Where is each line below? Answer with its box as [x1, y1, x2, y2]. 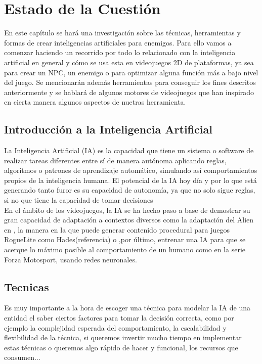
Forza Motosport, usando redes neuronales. [4, 254, 137, 264]
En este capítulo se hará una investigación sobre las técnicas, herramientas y [4, 27, 241, 38]
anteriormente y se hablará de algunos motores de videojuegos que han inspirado [4, 86, 254, 97]
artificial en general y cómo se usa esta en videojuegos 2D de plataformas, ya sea [4, 57, 254, 67]
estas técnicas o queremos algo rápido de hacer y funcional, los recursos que [4, 342, 238, 352]
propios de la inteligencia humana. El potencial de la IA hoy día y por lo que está [4, 174, 257, 185]
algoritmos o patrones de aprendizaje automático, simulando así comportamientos [4, 165, 257, 175]
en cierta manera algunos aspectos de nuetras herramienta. [4, 97, 186, 107]
